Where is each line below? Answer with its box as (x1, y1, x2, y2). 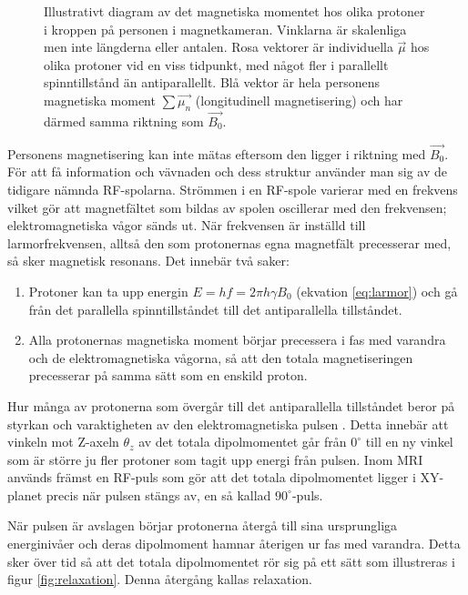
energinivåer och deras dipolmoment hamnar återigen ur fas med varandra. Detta (7, 534, 461, 553)
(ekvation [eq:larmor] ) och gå (296, 281, 458, 300)
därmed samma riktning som (44, 111, 204, 130)
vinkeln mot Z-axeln (7, 432, 119, 451)
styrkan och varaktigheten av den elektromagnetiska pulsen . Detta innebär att (7, 414, 449, 433)
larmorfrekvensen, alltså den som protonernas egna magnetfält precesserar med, (7, 233, 452, 252)
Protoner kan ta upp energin (28, 281, 188, 300)
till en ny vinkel (365, 432, 453, 451)
